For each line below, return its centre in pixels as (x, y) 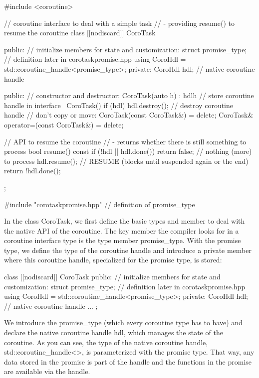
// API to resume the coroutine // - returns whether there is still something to (125, 141)
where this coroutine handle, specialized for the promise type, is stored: (113, 260)
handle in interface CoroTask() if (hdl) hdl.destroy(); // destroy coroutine (119, 105)
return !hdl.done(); (32, 171)
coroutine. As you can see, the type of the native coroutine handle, (106, 342)
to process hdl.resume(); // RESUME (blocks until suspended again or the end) (126, 161)
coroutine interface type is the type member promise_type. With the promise (123, 240)
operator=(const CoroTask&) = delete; (64, 124)
